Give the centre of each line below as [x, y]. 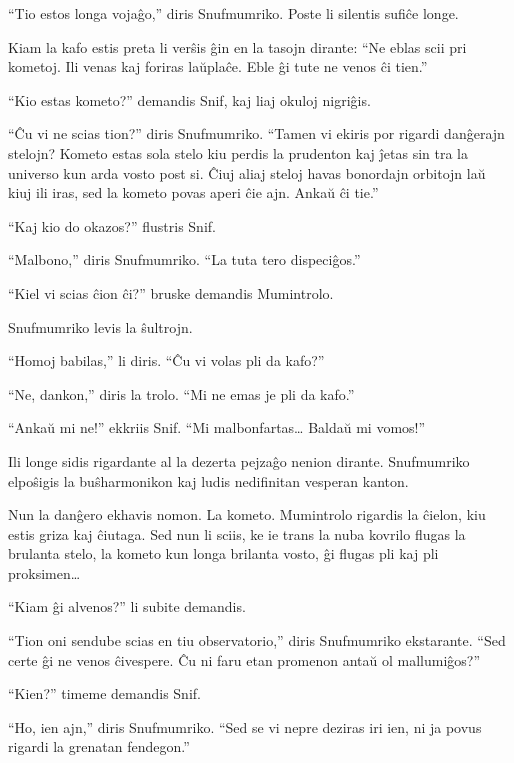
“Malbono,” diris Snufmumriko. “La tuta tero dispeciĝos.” [184, 259]
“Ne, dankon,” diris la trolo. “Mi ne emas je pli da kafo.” [181, 393]
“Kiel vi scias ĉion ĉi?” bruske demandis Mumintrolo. [171, 292]
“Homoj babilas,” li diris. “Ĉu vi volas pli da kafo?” [166, 360]
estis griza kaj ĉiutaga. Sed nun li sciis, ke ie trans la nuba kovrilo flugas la [237, 533]
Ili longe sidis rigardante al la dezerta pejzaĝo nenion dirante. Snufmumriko [239, 460]
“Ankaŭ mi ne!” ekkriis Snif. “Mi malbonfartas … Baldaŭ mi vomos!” [217, 427]
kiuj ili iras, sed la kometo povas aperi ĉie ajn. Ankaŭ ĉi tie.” [193, 192]
